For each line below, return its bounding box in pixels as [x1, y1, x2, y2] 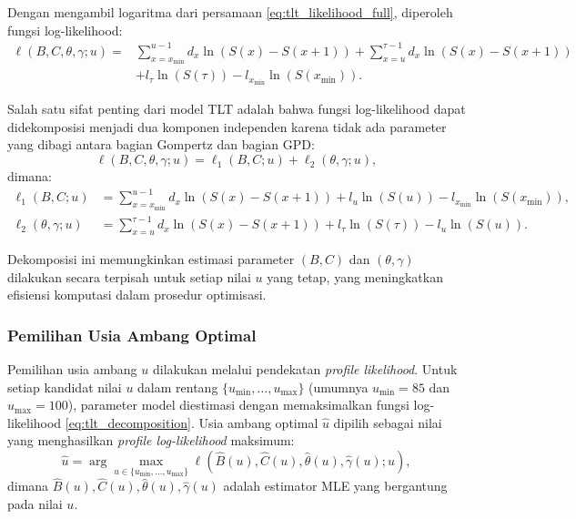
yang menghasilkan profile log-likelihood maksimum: [7, 431, 295, 450]
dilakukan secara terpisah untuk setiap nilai [7, 267, 251, 286]
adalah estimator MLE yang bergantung [223, 476, 448, 495]
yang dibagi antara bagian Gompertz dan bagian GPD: [7, 135, 315, 154]
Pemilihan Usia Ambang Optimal [7, 323, 257, 346]
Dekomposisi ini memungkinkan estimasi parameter [7, 249, 295, 268]
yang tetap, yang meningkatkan [267, 267, 443, 286]
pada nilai [7, 494, 63, 513]
